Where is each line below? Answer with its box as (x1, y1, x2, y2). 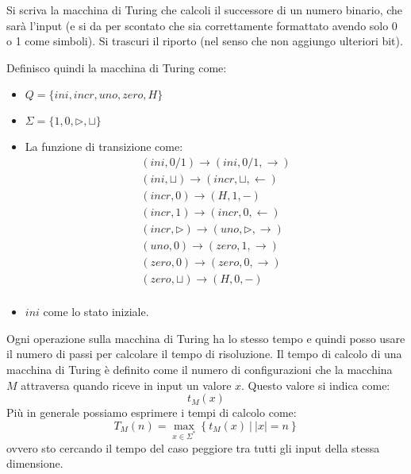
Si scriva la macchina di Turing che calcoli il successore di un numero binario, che (6, 2, 403, 17)
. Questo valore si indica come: (241, 376, 390, 393)
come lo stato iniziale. (43, 303, 149, 320)
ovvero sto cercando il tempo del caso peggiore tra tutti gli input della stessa (6, 439, 380, 456)
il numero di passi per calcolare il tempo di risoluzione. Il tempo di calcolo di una (6, 345, 402, 362)
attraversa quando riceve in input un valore (21, 376, 232, 393)
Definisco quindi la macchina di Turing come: (6, 59, 227, 75)
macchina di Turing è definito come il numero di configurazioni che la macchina (6, 361, 393, 378)
